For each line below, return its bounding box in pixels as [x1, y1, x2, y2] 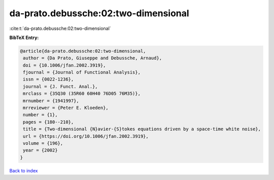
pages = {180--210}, [23, 119, 74, 125]
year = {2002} [23, 148, 58, 153]
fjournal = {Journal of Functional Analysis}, [23, 69, 141, 76]
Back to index [9, 167, 38, 173]
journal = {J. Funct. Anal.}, [23, 84, 98, 89]
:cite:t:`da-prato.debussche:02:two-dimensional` [9, 25, 111, 31]
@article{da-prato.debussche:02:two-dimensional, [20, 48, 146, 54]
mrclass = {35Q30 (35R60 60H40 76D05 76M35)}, [23, 91, 141, 96]
